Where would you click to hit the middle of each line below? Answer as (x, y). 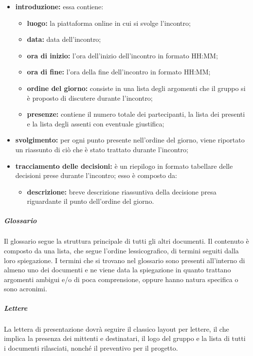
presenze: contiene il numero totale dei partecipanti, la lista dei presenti (136, 114)
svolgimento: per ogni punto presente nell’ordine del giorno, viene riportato (130, 140)
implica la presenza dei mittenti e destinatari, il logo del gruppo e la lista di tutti (125, 338)
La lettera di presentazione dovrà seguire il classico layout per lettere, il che (117, 329)
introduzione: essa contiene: (59, 6)
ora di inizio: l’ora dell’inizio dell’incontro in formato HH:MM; (122, 55)
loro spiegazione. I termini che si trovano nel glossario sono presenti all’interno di (125, 260)
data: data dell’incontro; (64, 39)
